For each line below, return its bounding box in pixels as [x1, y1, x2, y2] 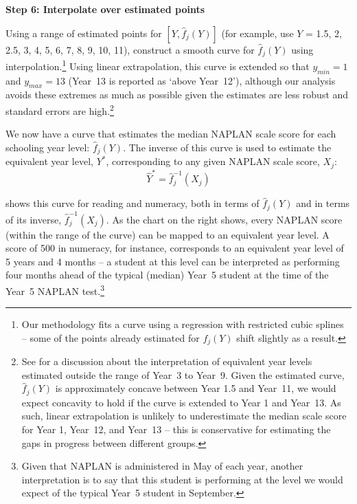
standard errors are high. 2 [5, 101, 114, 118]
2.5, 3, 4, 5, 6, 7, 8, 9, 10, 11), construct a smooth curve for [5, 42, 255, 56]
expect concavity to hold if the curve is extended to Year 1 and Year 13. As [21, 395, 341, 409]
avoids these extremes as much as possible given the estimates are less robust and [5, 87, 349, 102]
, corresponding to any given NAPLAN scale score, [106, 154, 320, 168]
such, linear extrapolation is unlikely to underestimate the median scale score [21, 408, 347, 423]
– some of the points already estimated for [21, 330, 200, 344]
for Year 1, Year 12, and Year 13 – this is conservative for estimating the [21, 422, 331, 437]
